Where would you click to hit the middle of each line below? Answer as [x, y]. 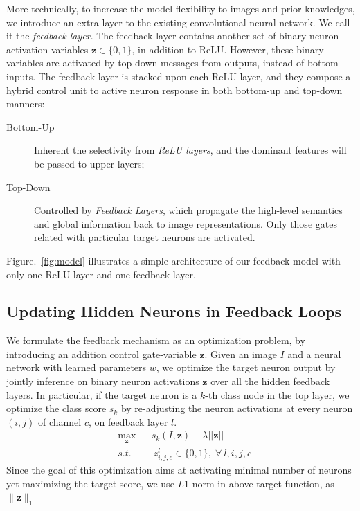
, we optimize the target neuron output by [246, 367]
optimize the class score [56, 408]
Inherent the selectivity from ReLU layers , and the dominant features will [190, 150]
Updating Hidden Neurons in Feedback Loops [174, 311]
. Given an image [241, 353]
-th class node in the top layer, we [277, 394]
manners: [26, 104]
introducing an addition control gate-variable [101, 353]
